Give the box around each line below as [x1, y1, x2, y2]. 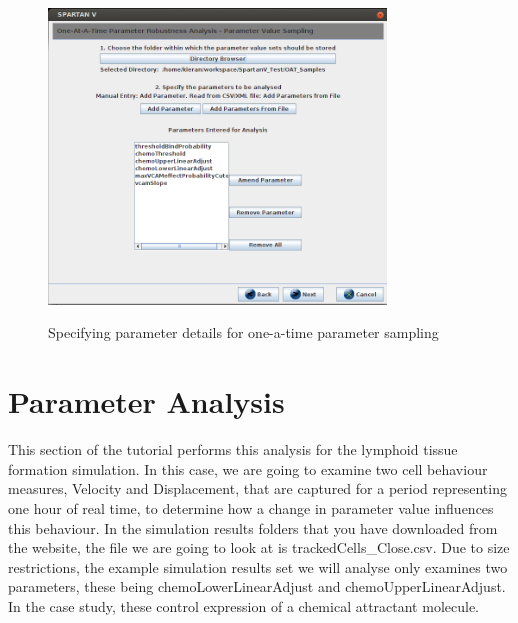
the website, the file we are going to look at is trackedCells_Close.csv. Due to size [8, 537, 510, 558]
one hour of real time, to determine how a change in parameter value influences [8, 497, 494, 518]
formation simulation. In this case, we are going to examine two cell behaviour [8, 458, 488, 479]
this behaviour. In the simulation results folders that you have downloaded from [8, 517, 498, 538]
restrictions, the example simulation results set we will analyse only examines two [8, 556, 508, 577]
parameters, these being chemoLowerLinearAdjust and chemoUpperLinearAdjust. [8, 576, 506, 597]
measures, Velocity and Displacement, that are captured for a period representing [8, 478, 507, 499]
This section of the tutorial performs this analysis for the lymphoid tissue [8, 439, 458, 460]
